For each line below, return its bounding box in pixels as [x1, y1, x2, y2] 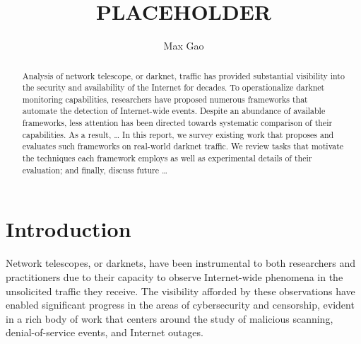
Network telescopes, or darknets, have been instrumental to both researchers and [6, 256, 355, 270]
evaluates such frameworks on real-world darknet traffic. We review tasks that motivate [22, 140, 344, 152]
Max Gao [163, 38, 204, 53]
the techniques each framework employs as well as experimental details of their [22, 152, 312, 164]
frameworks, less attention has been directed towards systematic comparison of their [22, 117, 333, 129]
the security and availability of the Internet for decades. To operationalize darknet [22, 81, 325, 93]
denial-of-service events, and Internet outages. [6, 325, 203, 340]
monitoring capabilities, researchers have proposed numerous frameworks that [22, 93, 308, 105]
